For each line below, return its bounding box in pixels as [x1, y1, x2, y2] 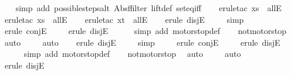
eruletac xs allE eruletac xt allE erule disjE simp [4, 13, 244, 25]
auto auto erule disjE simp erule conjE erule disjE [4, 36, 280, 48]
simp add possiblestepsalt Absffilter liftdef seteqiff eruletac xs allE [15, 2, 282, 13]
